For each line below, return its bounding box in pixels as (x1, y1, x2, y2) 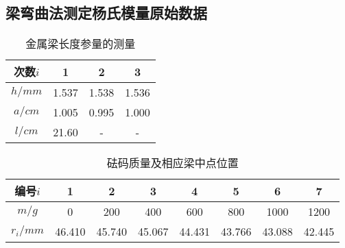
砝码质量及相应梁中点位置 (106, 155, 239, 171)
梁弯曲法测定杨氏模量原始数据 (5, 2, 207, 23)
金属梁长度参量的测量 (25, 36, 136, 52)
